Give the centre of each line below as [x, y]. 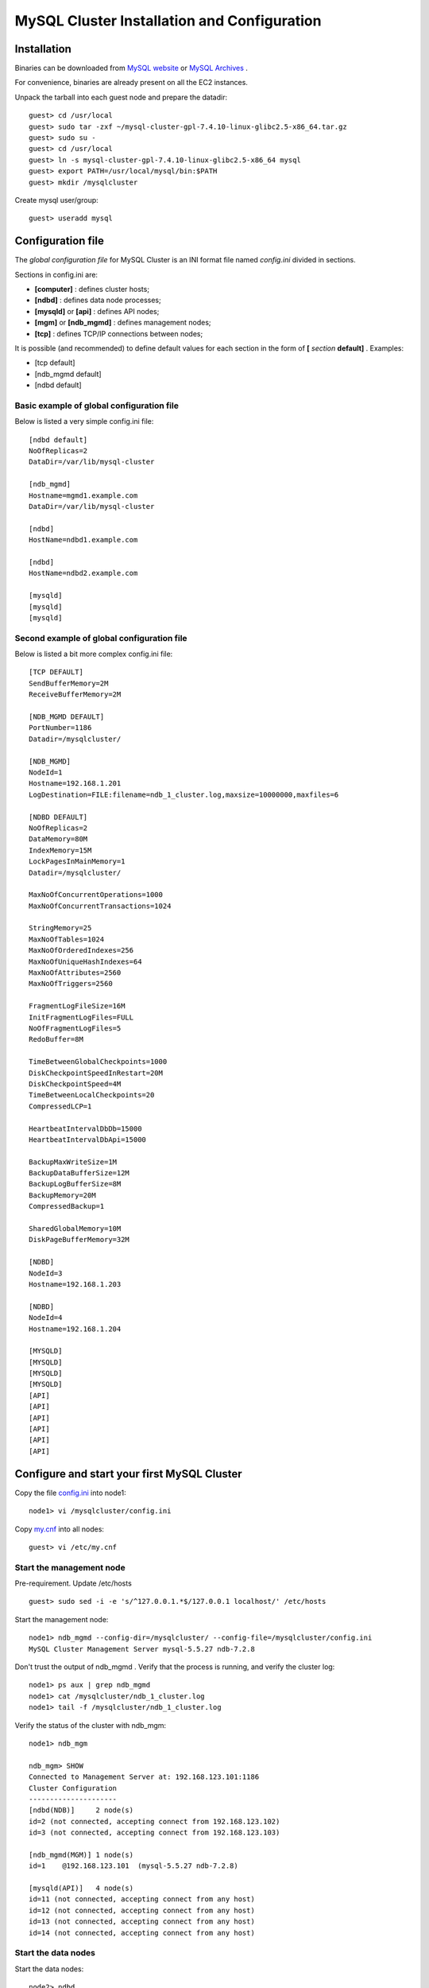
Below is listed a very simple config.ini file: [84, 421]
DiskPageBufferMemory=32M [79, 1240]
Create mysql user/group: [56, 200]
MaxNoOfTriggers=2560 [71, 984]
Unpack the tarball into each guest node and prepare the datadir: [121, 97]
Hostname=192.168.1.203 [75, 1284]
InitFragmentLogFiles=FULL [81, 1017]
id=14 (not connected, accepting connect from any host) [142, 1933]
